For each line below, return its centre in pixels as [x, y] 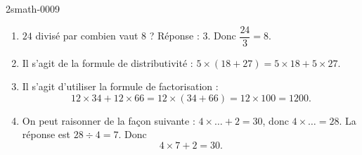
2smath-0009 [33, 8]
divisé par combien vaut [87, 36]
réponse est [46, 134]
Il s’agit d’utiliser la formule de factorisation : [120, 86]
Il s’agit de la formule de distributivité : [108, 62]
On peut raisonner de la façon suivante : [109, 120]
